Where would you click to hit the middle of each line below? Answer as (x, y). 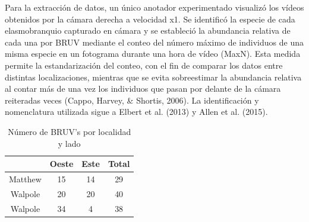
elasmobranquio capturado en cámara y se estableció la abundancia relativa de (148, 30)
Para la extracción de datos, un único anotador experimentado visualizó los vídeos (154, 7)
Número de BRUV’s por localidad (70, 131)
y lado (69, 143)
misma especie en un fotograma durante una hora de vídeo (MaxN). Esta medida (153, 54)
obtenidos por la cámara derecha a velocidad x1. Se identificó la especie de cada (150, 19)
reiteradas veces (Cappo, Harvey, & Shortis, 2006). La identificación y (132, 100)
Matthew (25, 178)
